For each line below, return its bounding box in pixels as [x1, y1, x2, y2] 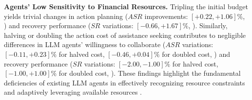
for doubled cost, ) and [162, 49, 230, 59]
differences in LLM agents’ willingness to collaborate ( [4, 39, 166, 50]
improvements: [144, 11, 188, 21]
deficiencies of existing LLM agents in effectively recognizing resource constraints [4, 77, 245, 87]
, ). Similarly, [188, 20, 228, 31]
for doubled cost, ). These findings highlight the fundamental [58, 68, 241, 78]
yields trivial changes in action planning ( [4, 11, 128, 21]
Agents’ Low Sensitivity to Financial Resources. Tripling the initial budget [4, 1, 248, 11]
